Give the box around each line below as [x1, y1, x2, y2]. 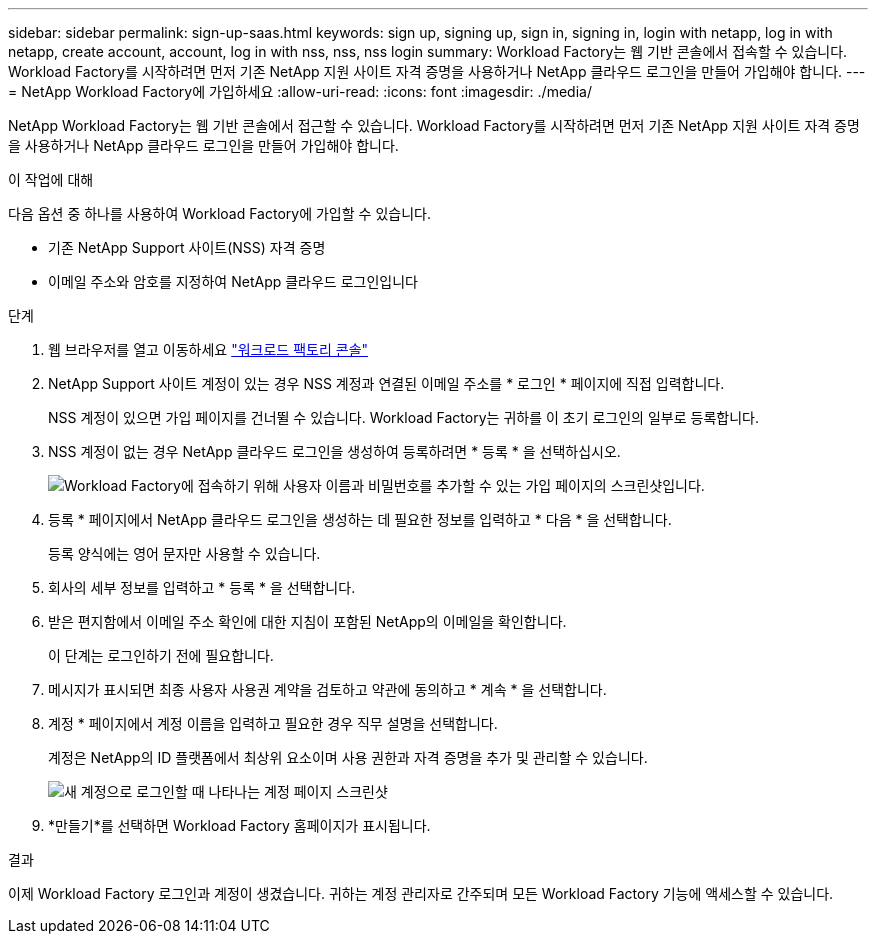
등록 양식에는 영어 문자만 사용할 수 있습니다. [48, 545, 321, 562]
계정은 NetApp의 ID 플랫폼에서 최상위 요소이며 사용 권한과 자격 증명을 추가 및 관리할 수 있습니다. [48, 749, 648, 766]
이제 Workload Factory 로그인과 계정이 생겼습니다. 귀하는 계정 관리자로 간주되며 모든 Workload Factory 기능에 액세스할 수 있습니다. [8, 885, 834, 902]
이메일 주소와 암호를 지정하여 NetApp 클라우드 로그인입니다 [48, 273, 418, 290]
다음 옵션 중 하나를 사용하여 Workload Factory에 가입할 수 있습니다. [8, 205, 431, 222]
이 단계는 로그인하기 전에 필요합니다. [48, 647, 274, 664]
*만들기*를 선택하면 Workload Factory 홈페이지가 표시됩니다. [48, 817, 431, 834]
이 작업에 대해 [8, 171, 94, 188]
